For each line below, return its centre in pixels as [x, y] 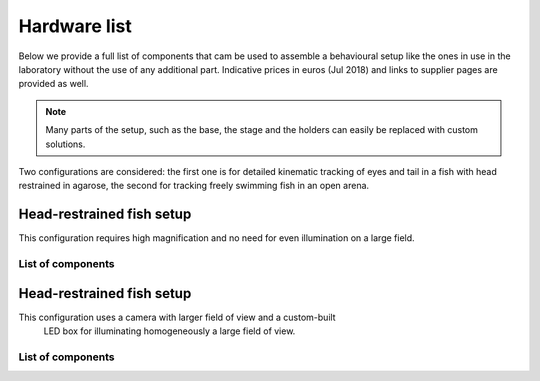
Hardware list [75, 26]
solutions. [65, 144]
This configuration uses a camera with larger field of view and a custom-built [177, 317]
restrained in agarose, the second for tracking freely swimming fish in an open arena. [194, 186]
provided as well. [53, 84]
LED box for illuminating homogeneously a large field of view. [169, 331]
